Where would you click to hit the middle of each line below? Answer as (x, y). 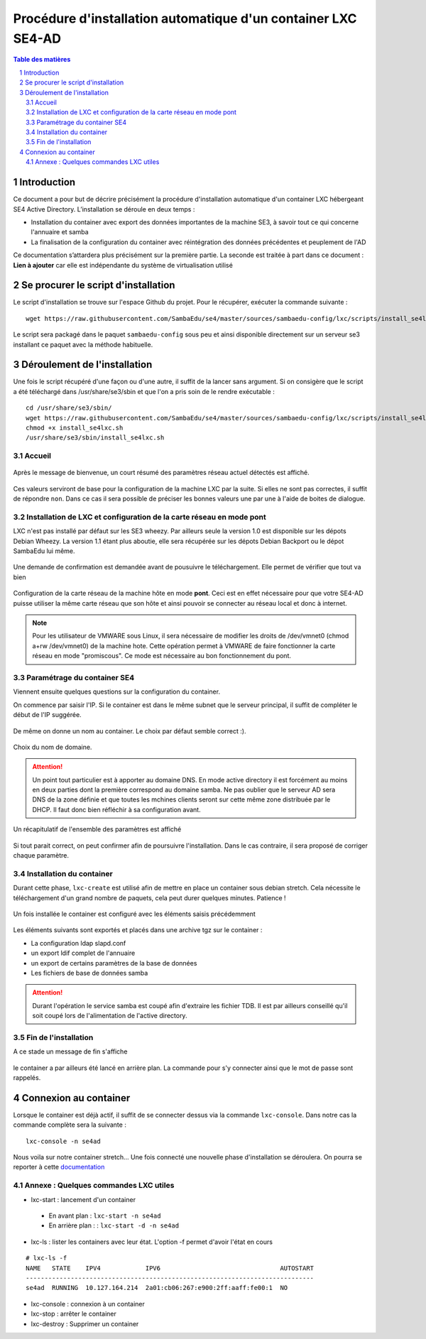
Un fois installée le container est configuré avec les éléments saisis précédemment (134, 914)
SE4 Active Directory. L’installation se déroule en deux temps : (104, 209)
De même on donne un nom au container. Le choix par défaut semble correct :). (130, 731)
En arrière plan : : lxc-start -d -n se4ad (114, 1225)
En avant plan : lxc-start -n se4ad (105, 1216)
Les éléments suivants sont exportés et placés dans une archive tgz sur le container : (138, 930)
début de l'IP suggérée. (47, 715)
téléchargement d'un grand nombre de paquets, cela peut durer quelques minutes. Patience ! (150, 897)
